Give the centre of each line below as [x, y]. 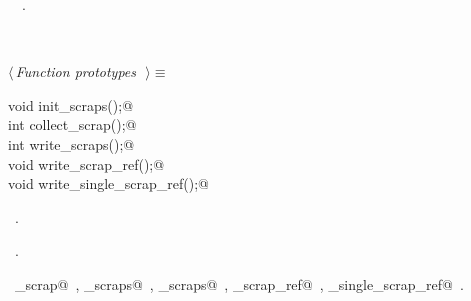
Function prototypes [76, 71]
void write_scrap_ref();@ [86, 163]
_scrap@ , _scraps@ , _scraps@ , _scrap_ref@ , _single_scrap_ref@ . [239, 283]
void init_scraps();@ [71, 104]
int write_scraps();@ [71, 143]
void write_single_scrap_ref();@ [108, 183]
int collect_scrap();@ [72, 124]
